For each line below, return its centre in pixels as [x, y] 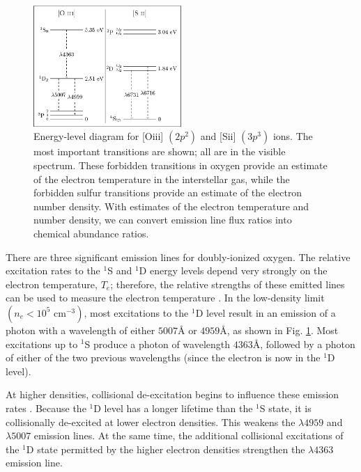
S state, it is [285, 408]
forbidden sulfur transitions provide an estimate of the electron [168, 192]
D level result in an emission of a [266, 312]
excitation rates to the [53, 270]
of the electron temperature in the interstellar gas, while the [162, 179]
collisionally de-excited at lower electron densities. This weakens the [151, 422]
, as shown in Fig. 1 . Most [283, 330]
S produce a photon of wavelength [158, 344]
